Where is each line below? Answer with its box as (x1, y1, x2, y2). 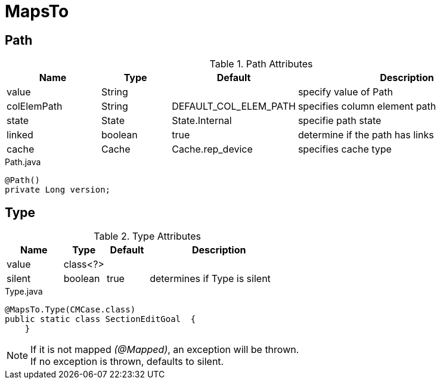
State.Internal (172, 114, 232, 127)
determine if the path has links (298, 129, 434, 141)
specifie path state (298, 114, 382, 127)
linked (7, 129, 33, 141)
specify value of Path (298, 86, 393, 98)
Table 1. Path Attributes (209, 58, 313, 70)
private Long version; (5, 185, 111, 195)
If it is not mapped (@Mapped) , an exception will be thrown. (30, 343, 299, 356)
